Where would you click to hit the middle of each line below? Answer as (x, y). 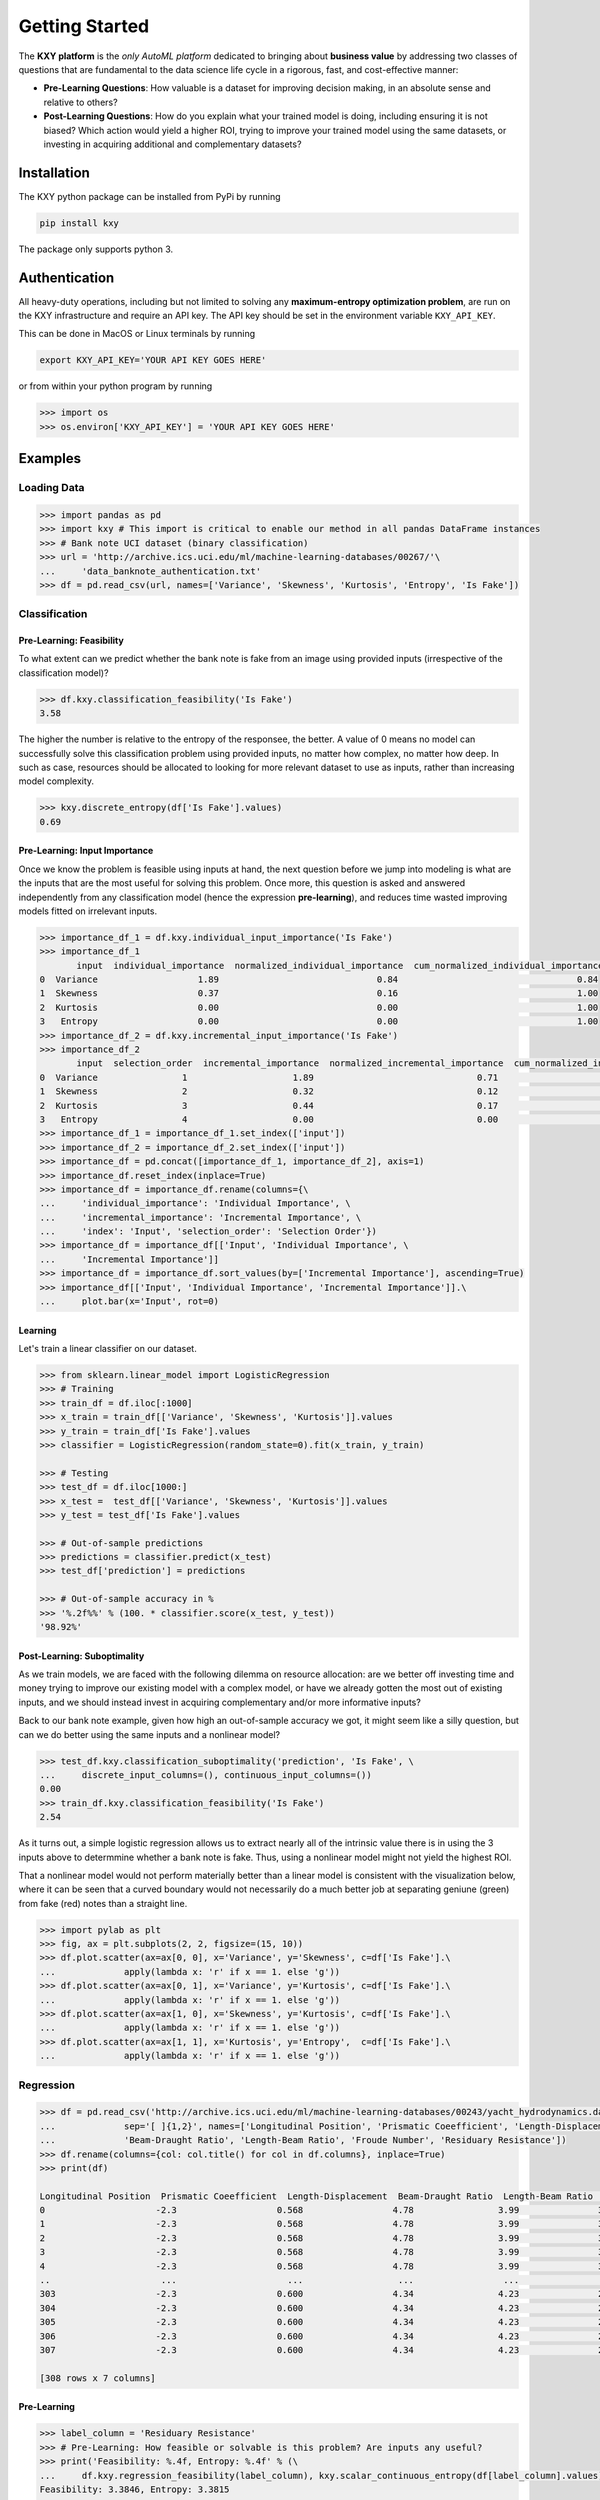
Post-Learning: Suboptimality (81, 1656)
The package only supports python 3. (96, 249)
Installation (54, 172)
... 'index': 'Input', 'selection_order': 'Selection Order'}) (208, 1231)
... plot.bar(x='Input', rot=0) (129, 1301)
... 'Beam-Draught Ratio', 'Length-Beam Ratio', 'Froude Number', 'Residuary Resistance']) (303, 2140)
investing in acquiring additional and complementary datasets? (172, 144)
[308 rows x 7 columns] (98, 2378)
